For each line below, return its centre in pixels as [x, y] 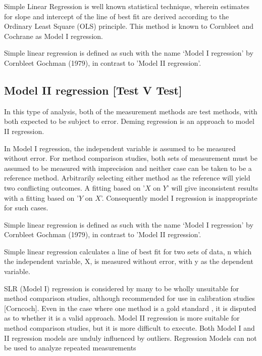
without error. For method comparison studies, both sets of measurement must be [131, 158]
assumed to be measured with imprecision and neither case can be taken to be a [128, 168]
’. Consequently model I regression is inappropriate [179, 197]
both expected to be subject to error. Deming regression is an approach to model [129, 121]
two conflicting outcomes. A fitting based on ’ [74, 187]
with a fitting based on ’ [41, 197]
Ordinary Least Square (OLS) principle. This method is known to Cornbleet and [129, 26]
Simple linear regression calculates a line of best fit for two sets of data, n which [128, 251]
